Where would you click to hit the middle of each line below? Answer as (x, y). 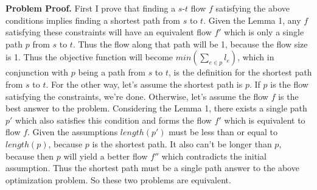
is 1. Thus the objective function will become (89, 57)
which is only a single (264, 32)
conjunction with (37, 72)
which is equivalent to (265, 120)
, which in (256, 57)
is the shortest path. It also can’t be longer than (182, 143)
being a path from (112, 72)
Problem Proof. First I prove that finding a (91, 8)
